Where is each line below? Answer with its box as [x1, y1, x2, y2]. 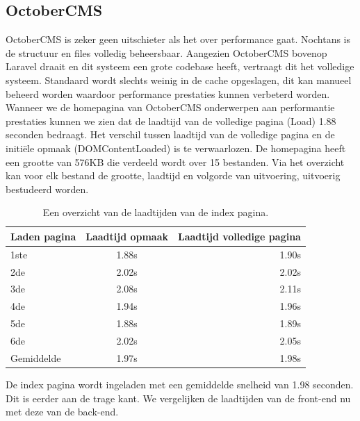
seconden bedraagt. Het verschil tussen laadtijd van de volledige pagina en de [6, 127, 335, 142]
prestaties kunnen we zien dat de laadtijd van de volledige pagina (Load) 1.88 [6, 113, 336, 128]
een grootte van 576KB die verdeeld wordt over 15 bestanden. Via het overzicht [6, 154, 345, 169]
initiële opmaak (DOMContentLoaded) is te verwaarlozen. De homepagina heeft [6, 140, 346, 155]
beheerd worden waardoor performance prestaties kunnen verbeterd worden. [6, 86, 330, 101]
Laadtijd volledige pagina [178, 229, 301, 243]
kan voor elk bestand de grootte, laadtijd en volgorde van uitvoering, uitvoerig [6, 168, 341, 183]
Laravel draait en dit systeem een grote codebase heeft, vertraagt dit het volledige [6, 59, 354, 74]
